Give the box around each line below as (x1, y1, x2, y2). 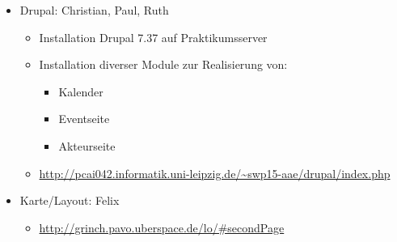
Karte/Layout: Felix (19, 192, 120, 209)
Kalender (58, 83, 103, 100)
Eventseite (58, 110, 110, 127)
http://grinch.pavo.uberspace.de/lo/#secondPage (39, 219, 285, 236)
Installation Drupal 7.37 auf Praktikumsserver (39, 28, 268, 45)
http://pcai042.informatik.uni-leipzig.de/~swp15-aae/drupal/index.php (39, 164, 391, 181)
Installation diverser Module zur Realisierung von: (39, 56, 288, 73)
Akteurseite (58, 137, 116, 154)
